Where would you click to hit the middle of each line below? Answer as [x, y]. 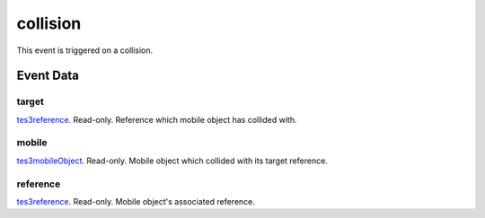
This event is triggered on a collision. [85, 50]
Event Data [48, 76]
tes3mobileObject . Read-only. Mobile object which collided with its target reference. [172, 161]
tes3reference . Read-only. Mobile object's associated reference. [136, 201]
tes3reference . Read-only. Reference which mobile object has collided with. [157, 119]
